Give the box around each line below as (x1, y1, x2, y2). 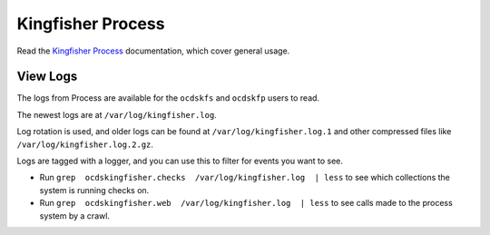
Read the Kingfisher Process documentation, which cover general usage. (16, 45, 290, 56)
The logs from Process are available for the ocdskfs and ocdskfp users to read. (16, 93, 320, 103)
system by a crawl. (39, 210, 111, 221)
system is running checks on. (39, 184, 150, 195)
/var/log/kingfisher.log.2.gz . (16, 139, 154, 150)
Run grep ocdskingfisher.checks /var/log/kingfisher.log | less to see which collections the (39, 172, 451, 183)
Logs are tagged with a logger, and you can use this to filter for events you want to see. (16, 155, 344, 167)
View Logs (16, 69, 78, 84)
